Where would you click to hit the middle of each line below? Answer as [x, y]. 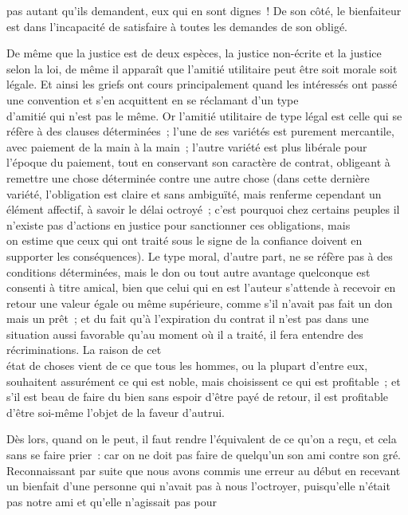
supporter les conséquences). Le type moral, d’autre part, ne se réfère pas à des [200, 256]
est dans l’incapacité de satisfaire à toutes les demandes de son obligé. [177, 26]
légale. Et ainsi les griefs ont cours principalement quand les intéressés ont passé [202, 84]
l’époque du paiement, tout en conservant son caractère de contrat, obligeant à [198, 162]
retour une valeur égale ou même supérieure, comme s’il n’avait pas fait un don [200, 303]
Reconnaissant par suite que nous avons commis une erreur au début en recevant [204, 470]
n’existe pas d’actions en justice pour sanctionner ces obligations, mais [178, 224]
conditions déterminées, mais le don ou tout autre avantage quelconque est [188, 271]
